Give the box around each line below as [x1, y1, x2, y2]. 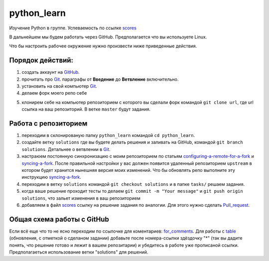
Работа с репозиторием [9, 120, 88, 128]
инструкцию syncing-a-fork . [21, 174, 82, 180]
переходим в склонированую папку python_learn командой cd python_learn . [21, 132, 195, 138]
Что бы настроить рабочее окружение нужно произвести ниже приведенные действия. [9, 43, 197, 49]
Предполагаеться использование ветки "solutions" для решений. [9, 249, 148, 255]
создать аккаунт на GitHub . [21, 69, 80, 75]
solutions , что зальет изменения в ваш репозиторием [21, 195, 140, 201]
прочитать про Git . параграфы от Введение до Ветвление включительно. [21, 76, 179, 82]
